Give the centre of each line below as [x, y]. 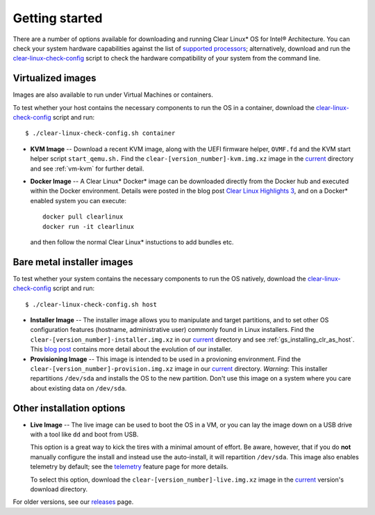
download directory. [59, 489]
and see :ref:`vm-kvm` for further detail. [87, 168]
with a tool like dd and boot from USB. [84, 434]
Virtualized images [55, 78]
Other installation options [69, 408]
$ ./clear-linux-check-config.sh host [91, 304]
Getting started [58, 18]
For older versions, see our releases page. [73, 502]
